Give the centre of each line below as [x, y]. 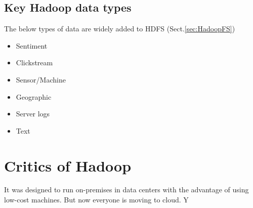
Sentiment [32, 45]
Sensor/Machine [41, 79]
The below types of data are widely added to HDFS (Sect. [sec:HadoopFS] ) [120, 29]
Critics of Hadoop [68, 165]
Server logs [33, 114]
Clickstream [34, 63]
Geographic [34, 96]
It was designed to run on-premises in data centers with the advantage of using [126, 190]
